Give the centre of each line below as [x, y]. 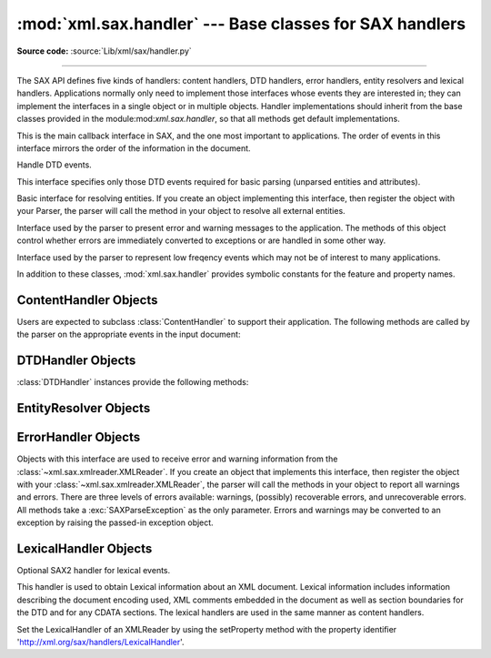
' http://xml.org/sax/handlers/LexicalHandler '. [101, 642]
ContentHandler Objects [87, 300]
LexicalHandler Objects [85, 548]
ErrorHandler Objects [79, 437]
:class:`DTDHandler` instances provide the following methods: [133, 382]
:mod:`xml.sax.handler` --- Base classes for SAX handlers [241, 24]
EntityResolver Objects [84, 408]
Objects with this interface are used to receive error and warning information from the [177, 459]
